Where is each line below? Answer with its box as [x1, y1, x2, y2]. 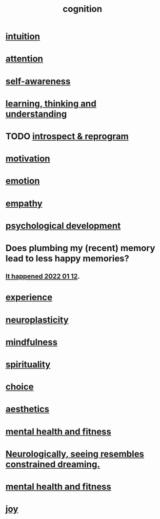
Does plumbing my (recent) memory [5, 242, 156, 254]
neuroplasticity [5, 314, 69, 325]
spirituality [5, 359, 51, 370]
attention [5, 53, 43, 65]
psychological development [5, 220, 121, 231]
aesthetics [5, 404, 50, 415]
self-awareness [5, 76, 71, 86]
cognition [62, 3, 102, 15]
